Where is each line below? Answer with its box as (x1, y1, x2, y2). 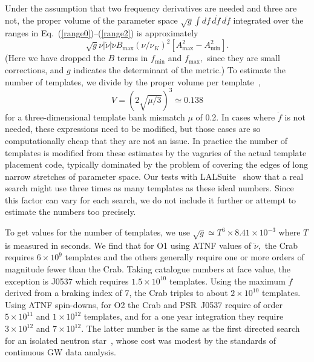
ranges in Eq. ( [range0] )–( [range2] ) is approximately (5, 27, 198, 39)
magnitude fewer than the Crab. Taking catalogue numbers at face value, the (5, 263, 290, 275)
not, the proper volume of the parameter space (5, 13, 178, 26)
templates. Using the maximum (169, 274, 286, 287)
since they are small (206, 51, 280, 64)
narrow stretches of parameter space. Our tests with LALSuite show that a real (5, 169, 304, 182)
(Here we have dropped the (5, 51, 105, 64)
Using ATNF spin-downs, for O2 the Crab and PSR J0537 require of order (5, 298, 283, 311)
